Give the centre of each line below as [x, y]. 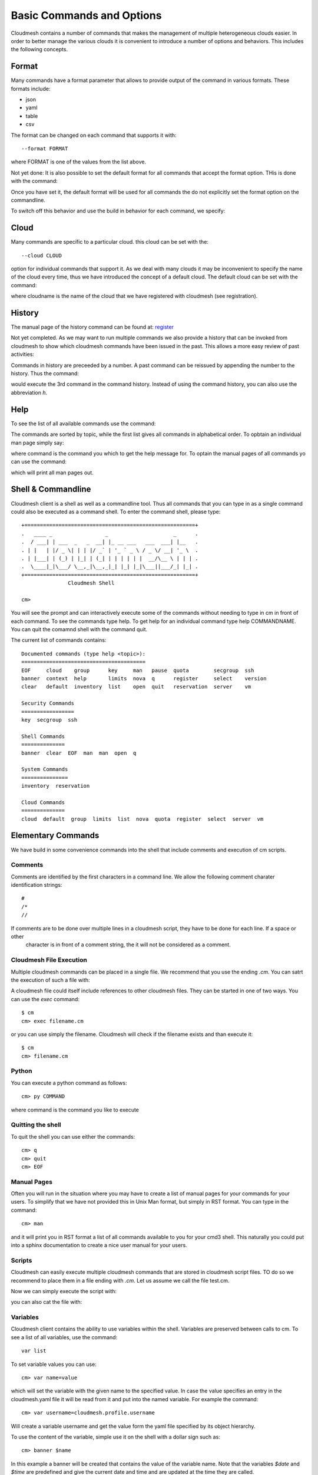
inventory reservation [56, 786]
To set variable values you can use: [54, 1364]
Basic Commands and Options [86, 15]
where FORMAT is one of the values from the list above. [79, 162]
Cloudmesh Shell [91, 583]
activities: [23, 355]
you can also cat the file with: [47, 1302]
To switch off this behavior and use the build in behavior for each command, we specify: [118, 211]
